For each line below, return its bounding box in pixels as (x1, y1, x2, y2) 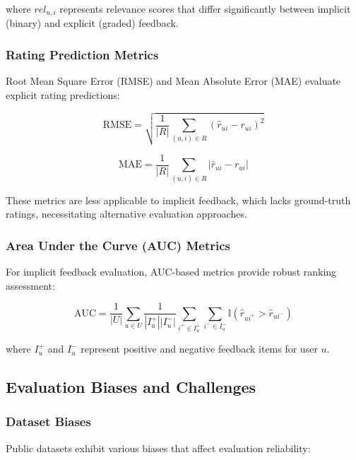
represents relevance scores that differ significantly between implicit (59, 1, 351, 16)
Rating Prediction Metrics (6, 45, 159, 63)
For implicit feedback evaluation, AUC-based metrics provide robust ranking (6, 264, 337, 279)
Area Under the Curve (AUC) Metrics (6, 236, 230, 254)
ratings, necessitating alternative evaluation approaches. (6, 206, 247, 221)
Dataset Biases (6, 413, 91, 430)
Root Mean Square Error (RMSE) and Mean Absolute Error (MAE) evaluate (6, 73, 341, 88)
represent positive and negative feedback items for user (81, 341, 318, 356)
